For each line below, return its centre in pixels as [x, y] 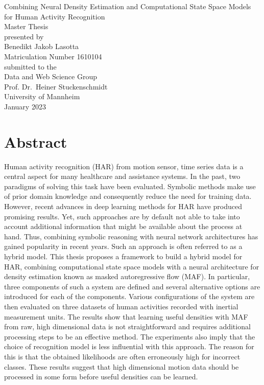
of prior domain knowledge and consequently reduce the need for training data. [128, 196]
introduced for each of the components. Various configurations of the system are [129, 296]
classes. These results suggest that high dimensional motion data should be [122, 366]
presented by [24, 36]
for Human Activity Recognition [55, 16]
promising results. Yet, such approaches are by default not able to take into [122, 216]
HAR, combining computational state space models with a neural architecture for [132, 266]
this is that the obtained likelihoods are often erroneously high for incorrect [122, 356]
